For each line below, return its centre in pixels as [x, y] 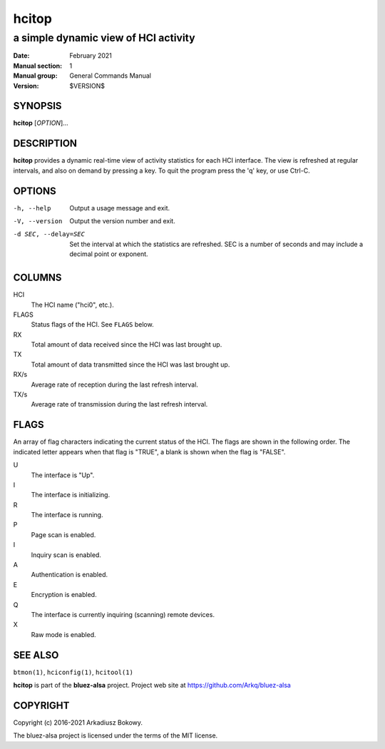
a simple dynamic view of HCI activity [104, 38]
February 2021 [91, 56]
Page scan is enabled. [63, 534]
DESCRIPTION [45, 144]
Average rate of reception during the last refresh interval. [115, 384]
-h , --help [32, 208]
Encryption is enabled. [64, 595]
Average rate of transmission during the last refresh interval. [119, 404]
